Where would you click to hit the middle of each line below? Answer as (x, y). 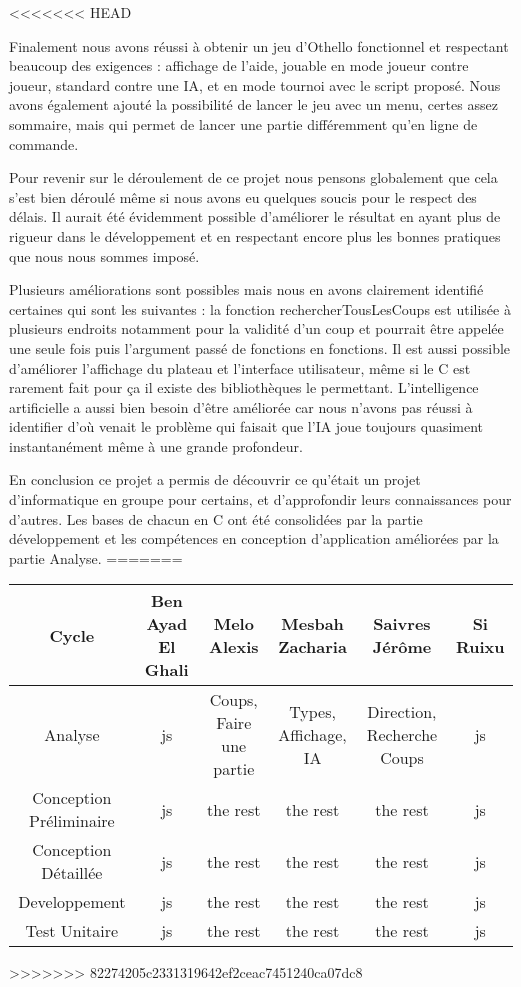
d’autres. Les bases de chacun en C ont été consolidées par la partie (216, 518)
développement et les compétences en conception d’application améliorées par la (254, 538)
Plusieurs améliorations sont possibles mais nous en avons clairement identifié (246, 289)
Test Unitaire (72, 931)
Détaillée (72, 873)
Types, (312, 711)
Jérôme (402, 647)
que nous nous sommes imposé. (104, 255)
